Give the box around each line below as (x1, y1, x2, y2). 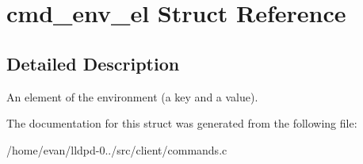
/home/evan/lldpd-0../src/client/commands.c (6, 141, 227, 158)
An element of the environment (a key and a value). (6, 88, 258, 105)
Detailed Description (6, 51, 180, 75)
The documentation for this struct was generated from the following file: (6, 115, 357, 132)
